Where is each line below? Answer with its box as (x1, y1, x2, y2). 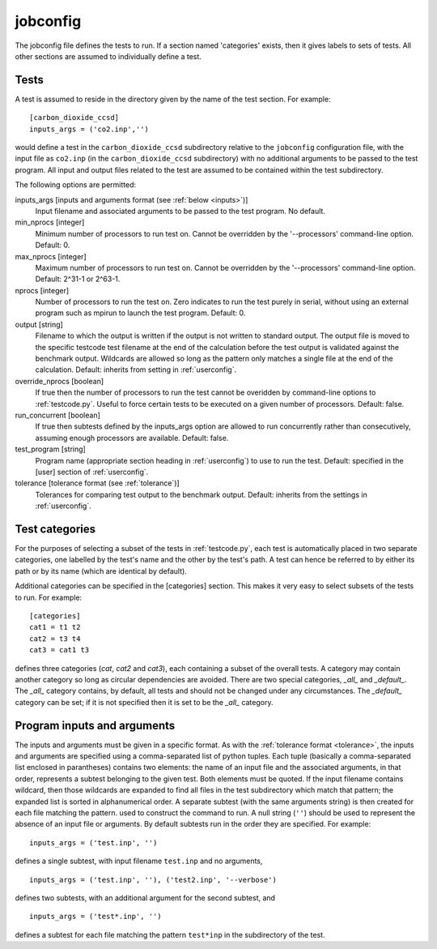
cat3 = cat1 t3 (29, 645, 90, 655)
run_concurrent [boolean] (15, 410, 101, 420)
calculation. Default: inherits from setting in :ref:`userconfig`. (35, 365, 237, 374)
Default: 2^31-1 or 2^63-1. (35, 274, 121, 284)
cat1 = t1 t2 (29, 622, 81, 632)
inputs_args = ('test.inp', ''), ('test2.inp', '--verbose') (29, 875, 277, 884)
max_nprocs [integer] (15, 251, 87, 261)
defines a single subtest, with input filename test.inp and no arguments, (15, 856, 263, 866)
